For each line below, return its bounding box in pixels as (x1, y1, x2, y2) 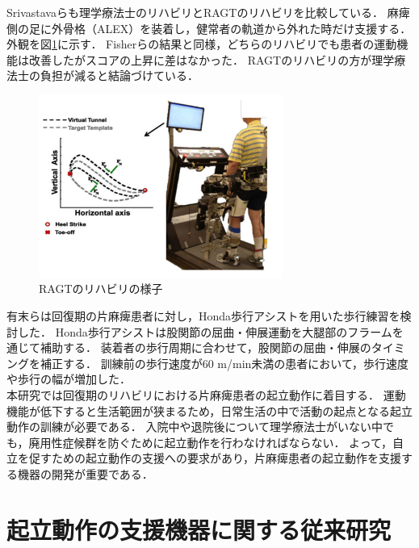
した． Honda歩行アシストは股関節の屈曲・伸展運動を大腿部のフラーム (17, 323, 392, 340)
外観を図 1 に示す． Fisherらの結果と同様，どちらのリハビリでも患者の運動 (6, 36, 397, 52)
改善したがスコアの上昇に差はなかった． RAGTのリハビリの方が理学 (28, 51, 395, 68)
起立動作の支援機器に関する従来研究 (6, 512, 392, 546)
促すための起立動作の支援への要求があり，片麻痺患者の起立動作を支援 (28, 450, 402, 466)
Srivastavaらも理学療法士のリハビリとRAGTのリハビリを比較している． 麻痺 (6, 4, 410, 20)
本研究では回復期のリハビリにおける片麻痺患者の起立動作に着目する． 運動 (6, 387, 406, 403)
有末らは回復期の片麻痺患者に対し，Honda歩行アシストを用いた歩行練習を (6, 307, 400, 324)
